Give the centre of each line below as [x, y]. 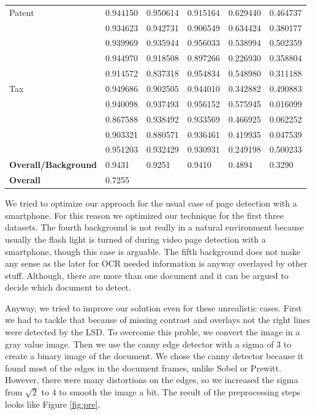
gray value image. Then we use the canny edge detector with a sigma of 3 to [148, 344]
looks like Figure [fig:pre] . [53, 404]
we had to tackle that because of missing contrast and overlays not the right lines [158, 320]
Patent [22, 12]
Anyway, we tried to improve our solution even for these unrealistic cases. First [154, 307]
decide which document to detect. [68, 287]
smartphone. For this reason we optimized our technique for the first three [144, 215]
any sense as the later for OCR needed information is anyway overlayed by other [156, 263]
